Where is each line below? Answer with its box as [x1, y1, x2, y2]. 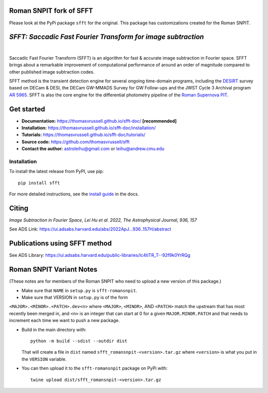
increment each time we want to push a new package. [9, 317, 120, 323]
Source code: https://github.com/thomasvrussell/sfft [21, 139, 130, 145]
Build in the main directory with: [21, 326, 87, 332]
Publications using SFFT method [9, 239, 112, 248]
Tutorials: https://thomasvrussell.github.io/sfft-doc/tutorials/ [21, 132, 146, 138]
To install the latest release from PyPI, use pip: [9, 168, 104, 174]
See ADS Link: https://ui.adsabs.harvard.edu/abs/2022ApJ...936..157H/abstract [9, 226, 171, 232]
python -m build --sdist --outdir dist [30, 338, 128, 344]
